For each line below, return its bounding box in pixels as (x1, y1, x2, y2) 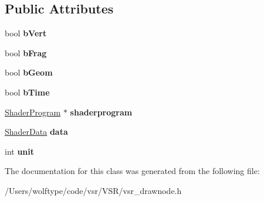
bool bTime (5, 86, 50, 98)
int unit (5, 145, 35, 157)
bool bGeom (5, 66, 53, 79)
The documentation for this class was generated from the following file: (5, 165, 260, 177)
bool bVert (5, 27, 47, 39)
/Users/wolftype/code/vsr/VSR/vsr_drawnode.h (5, 184, 182, 196)
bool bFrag (5, 46, 47, 59)
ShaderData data (5, 125, 68, 138)
